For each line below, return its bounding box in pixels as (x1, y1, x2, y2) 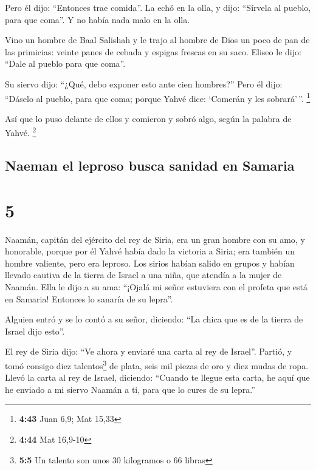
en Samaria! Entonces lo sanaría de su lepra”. (5, 292, 173, 305)
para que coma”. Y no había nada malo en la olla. (5, 13, 190, 26)
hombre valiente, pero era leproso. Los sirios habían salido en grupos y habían (5, 256, 295, 269)
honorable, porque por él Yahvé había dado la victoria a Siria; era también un (5, 245, 295, 257)
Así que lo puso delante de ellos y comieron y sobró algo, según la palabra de (5, 112, 292, 124)
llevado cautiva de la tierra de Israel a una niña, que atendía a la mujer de (5, 268, 282, 281)
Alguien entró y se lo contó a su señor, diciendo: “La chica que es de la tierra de (5, 313, 303, 325)
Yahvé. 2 (5, 124, 36, 139)
